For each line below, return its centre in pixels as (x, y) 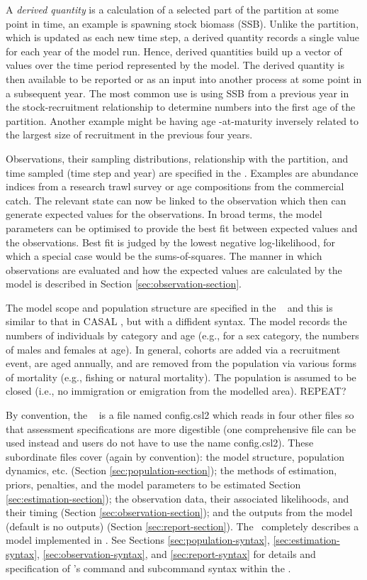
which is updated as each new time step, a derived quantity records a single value (183, 37)
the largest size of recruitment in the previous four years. (129, 135)
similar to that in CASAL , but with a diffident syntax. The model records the (176, 321)
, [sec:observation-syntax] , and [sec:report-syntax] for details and (176, 553)
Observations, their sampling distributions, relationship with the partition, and (177, 158)
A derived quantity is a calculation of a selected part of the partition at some (172, 9)
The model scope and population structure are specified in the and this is (169, 307)
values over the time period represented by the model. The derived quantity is (175, 65)
